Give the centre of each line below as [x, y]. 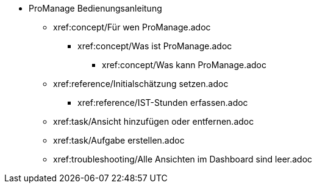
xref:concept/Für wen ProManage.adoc [132, 27]
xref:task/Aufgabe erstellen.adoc [119, 140]
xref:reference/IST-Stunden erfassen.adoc [163, 103]
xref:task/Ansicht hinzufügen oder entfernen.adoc [154, 121]
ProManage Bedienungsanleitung [95, 8]
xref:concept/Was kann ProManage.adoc [184, 65]
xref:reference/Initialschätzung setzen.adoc [141, 84]
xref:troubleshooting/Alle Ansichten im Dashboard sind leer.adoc [183, 159]
